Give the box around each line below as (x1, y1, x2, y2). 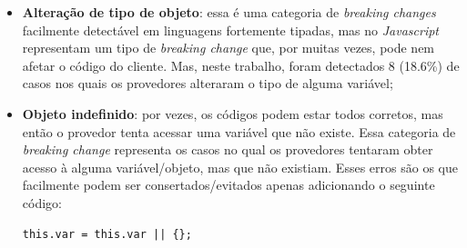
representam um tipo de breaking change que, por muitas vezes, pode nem (22, 38, 435, 57)
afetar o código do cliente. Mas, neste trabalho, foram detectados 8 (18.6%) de (22, 55, 460, 74)
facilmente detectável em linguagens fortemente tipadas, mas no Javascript (22, 20, 440, 39)
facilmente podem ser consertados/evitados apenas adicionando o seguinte (22, 175, 435, 194)
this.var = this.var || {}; (22, 227, 192, 241)
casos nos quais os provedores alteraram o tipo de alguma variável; (22, 74, 393, 93)
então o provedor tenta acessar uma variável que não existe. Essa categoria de (22, 122, 456, 141)
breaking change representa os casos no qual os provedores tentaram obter (22, 140, 433, 159)
